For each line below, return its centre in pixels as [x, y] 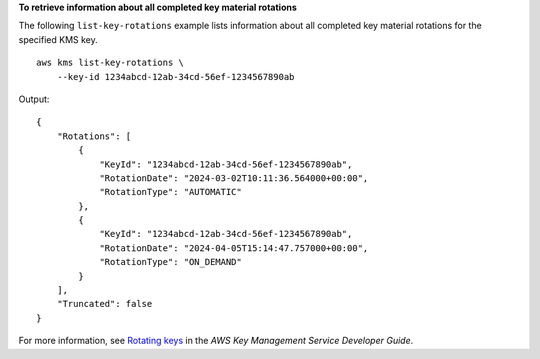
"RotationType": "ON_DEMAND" [170, 262]
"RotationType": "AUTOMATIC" [170, 192]
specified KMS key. [58, 39]
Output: [34, 99]
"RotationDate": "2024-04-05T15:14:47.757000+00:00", [234, 248]
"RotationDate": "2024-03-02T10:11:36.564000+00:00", [234, 178]
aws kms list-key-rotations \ [110, 63]
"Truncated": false [104, 304]
